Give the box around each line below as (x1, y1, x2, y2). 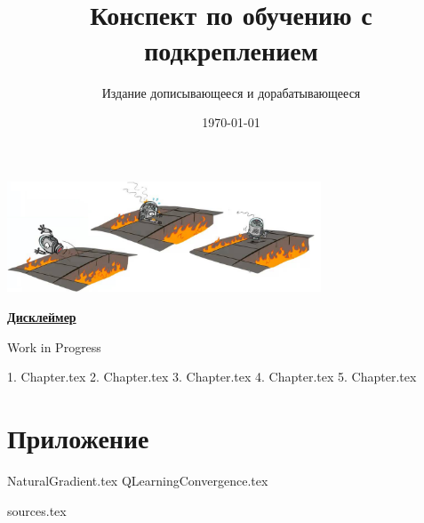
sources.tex (7, 501, 67, 519)
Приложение (7, 419, 149, 455)
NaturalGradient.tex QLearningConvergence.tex (7, 471, 268, 489)
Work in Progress (7, 337, 101, 356)
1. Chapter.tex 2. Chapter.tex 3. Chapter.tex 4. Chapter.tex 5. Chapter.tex (7, 367, 417, 386)
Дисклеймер (7, 308, 76, 326)
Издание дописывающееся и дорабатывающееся (101, 83, 361, 101)
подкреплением (144, 31, 318, 68)
